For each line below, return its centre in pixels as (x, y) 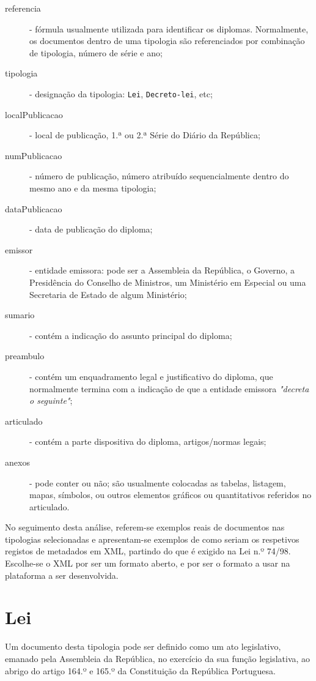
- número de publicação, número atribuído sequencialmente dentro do (159, 176)
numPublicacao (34, 155)
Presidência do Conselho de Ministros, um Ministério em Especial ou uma (168, 282)
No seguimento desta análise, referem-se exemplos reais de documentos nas (145, 527)
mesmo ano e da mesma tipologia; (93, 188)
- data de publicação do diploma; (91, 229)
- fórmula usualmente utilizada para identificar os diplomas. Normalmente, (169, 28)
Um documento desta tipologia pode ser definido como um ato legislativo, (143, 646)
